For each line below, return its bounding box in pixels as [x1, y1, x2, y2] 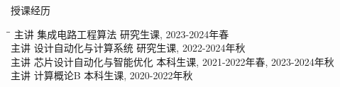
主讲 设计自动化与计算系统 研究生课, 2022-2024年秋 [11, 40, 246, 55]
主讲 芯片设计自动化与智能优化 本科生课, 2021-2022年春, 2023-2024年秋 [11, 54, 334, 69]
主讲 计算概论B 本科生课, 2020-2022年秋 [11, 68, 193, 83]
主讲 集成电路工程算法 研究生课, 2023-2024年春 [13, 26, 229, 41]
